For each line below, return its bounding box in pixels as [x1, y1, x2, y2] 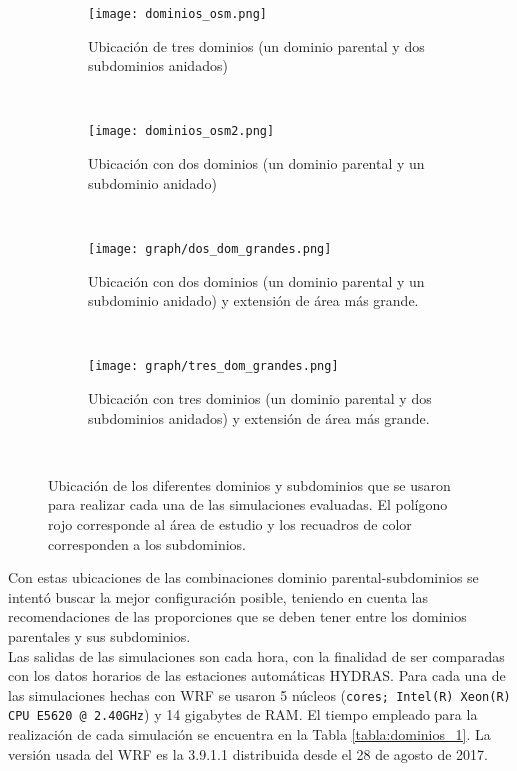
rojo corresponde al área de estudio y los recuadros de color [48, 513, 412, 534]
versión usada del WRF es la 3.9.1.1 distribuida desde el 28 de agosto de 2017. [8, 743, 489, 764]
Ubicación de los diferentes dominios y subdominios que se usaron [48, 474, 451, 495]
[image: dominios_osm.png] [88, 7, 267, 21]
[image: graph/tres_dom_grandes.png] [88, 359, 339, 374]
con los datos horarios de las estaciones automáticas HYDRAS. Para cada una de [8, 665, 506, 686]
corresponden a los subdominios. [48, 533, 246, 554]
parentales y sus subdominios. [8, 625, 191, 646]
